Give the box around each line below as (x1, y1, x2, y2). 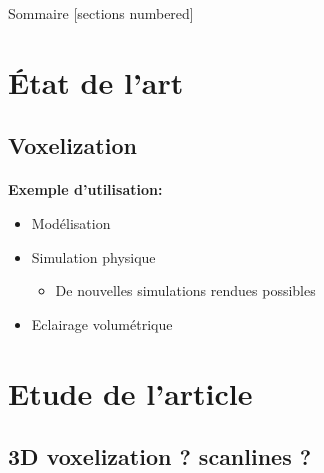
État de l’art (8, 61, 184, 102)
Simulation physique (31, 246, 156, 267)
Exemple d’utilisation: (8, 179, 163, 200)
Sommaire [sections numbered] (8, 3, 194, 23)
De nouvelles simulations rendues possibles (55, 280, 316, 301)
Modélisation (31, 212, 111, 233)
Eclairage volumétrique (31, 313, 173, 334)
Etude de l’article (8, 372, 253, 413)
